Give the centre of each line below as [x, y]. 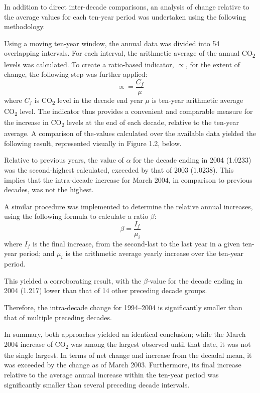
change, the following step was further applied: [76, 74]
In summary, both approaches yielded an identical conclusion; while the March [125, 334]
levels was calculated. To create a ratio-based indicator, [89, 64]
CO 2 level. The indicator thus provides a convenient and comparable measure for [128, 111]
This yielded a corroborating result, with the [73, 280]
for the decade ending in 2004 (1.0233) [192, 160]
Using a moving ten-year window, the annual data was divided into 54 [112, 43]
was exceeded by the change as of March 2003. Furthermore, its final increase [123, 365]
